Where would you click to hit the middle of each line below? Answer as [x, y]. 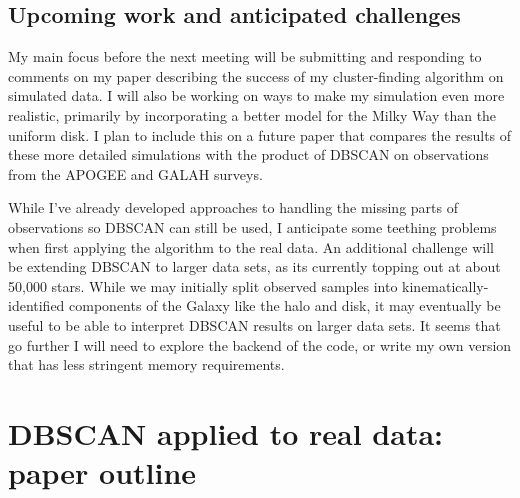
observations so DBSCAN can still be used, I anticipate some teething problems [252, 226]
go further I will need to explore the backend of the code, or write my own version [260, 344]
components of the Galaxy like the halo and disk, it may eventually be [285, 305]
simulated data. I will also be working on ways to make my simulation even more [256, 95]
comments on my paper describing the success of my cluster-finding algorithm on [256, 75]
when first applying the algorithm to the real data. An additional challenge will [251, 246]
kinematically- [445, 285]
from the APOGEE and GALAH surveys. [135, 173]
